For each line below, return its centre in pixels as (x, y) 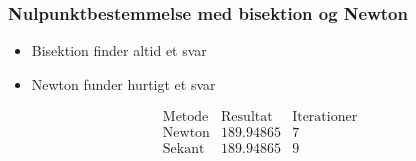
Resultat (247, 117)
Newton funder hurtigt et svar (123, 83)
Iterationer (325, 117)
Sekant (183, 149)
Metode (185, 117)
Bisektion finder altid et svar (119, 50)
